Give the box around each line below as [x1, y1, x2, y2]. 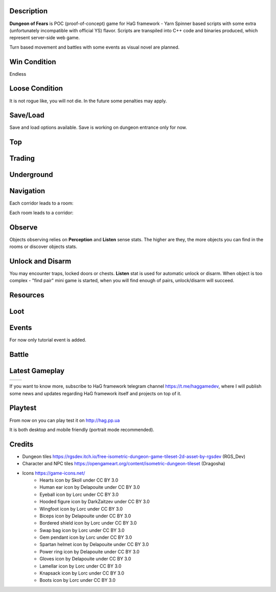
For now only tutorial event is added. [9, 337, 86, 343]
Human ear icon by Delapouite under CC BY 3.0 [39, 484, 140, 490]
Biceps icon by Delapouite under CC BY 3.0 [39, 513, 131, 519]
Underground [9, 170, 53, 179]
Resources [9, 291, 44, 300]
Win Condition [9, 57, 56, 66]
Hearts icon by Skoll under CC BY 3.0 [39, 477, 119, 483]
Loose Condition [9, 84, 63, 93]
